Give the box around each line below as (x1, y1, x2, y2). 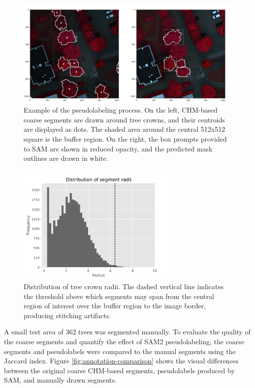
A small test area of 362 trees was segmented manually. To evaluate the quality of (4, 327, 251, 337)
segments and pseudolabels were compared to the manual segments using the (4, 346, 236, 356)
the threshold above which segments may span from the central (24, 291, 214, 301)
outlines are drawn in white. (24, 153, 108, 163)
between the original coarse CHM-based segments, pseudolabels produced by (4, 365, 235, 375)
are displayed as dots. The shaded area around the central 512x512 (24, 124, 225, 134)
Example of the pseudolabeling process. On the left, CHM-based (24, 105, 218, 115)
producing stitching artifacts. (24, 310, 111, 320)
